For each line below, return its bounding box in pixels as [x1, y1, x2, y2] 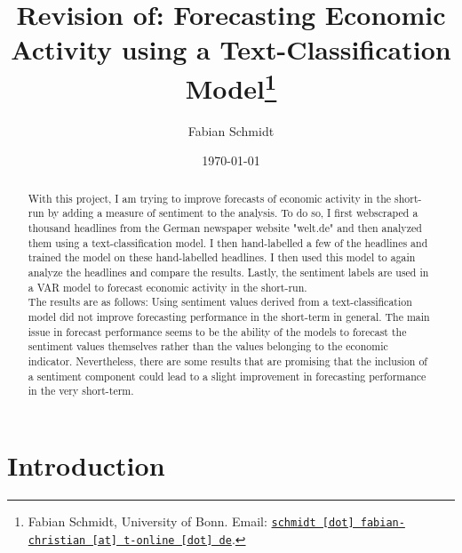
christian [28, 533, 86, 547]
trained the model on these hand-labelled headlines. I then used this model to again [28, 250, 416, 265]
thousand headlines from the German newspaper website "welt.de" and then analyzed [28, 220, 422, 236]
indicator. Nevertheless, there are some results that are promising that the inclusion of [28, 354, 428, 369]
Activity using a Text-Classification [11, 31, 451, 68]
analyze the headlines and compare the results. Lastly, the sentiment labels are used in [28, 265, 429, 280]
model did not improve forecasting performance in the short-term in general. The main [28, 309, 430, 325]
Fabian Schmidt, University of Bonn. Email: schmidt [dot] [28, 511, 354, 530]
